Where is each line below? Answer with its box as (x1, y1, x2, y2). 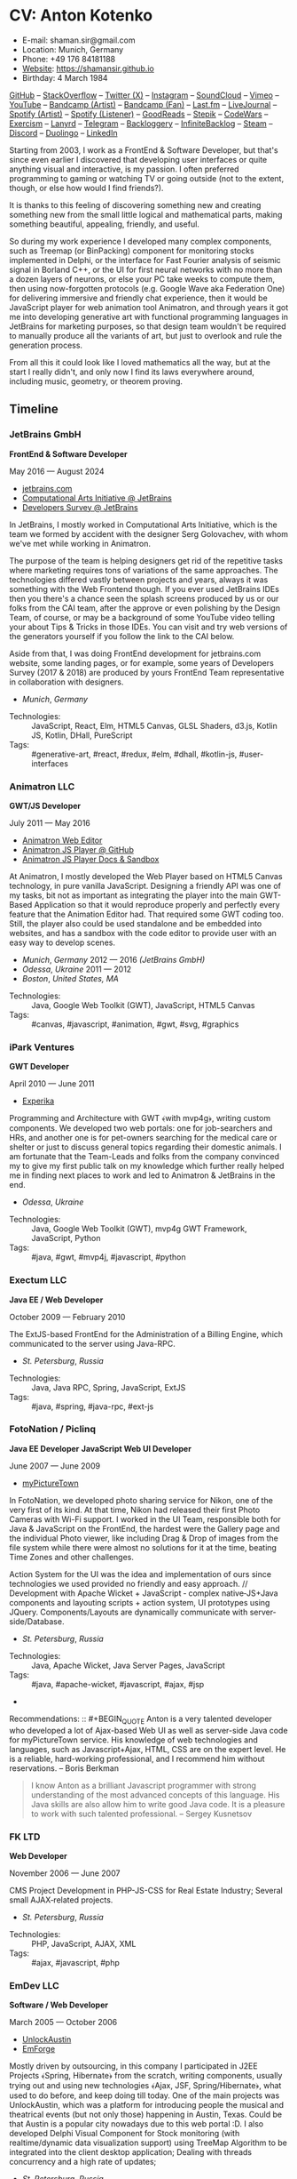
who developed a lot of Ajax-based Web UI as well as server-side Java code (9, 1725, 288, 1735)
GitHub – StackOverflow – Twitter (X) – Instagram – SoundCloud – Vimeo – (9, 90, 279, 100)
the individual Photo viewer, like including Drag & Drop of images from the (9, 1533, 279, 1543)
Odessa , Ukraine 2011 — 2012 (21, 964, 132, 974)
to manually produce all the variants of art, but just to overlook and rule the (9, 330, 282, 340)
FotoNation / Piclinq (9, 1423, 96, 1436)
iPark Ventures (9, 1041, 75, 1053)
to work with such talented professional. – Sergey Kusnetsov (30, 1808, 253, 1819)
